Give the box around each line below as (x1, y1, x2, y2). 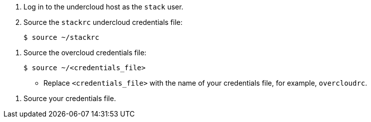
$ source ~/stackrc (23, 33, 99, 41)
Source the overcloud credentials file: (23, 48, 147, 57)
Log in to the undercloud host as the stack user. (23, 2, 184, 11)
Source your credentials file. (23, 94, 116, 103)
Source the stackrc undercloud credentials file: (23, 18, 183, 26)
